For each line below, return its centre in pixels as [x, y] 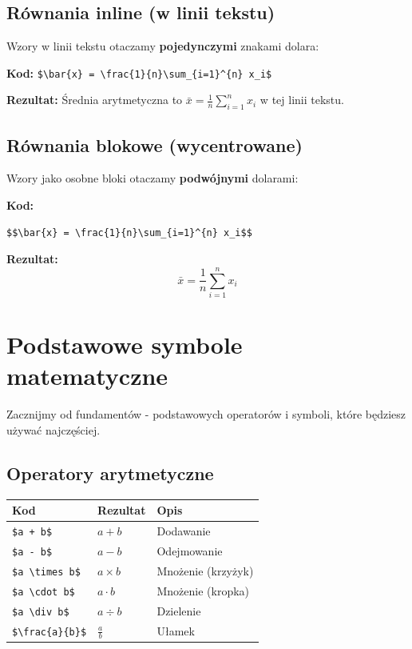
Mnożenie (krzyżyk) [205, 570]
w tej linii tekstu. [302, 100]
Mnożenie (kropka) [203, 590]
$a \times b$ [46, 572]
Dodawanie [184, 531]
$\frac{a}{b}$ [50, 632]
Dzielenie [179, 610]
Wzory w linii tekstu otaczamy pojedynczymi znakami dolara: [163, 46]
